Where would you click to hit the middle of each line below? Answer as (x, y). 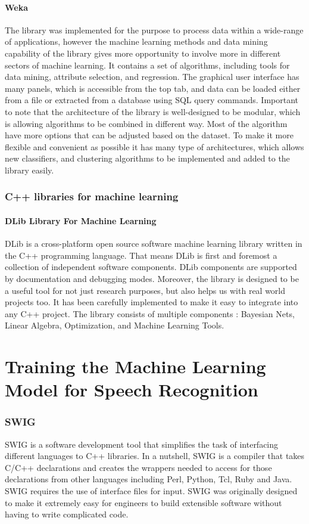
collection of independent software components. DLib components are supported (151, 267)
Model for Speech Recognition (132, 390)
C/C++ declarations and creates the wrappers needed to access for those (138, 467)
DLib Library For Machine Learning (81, 220)
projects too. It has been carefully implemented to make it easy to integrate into (152, 302)
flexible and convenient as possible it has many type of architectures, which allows (154, 146)
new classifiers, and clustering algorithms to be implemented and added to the (147, 158)
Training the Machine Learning (135, 366)
